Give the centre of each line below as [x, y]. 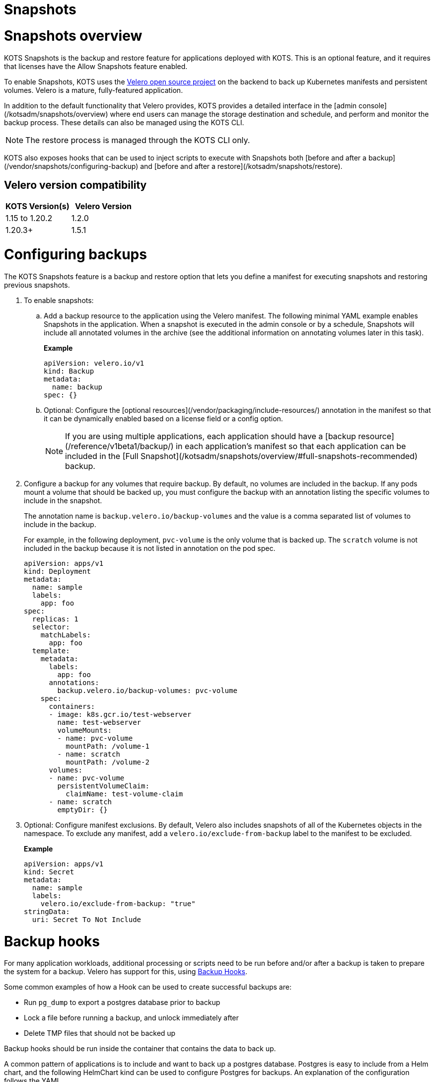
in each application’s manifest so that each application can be [291, 446]
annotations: [74, 682]
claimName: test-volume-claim [124, 794]
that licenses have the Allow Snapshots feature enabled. [96, 66]
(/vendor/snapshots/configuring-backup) [71, 166]
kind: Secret [49, 872]
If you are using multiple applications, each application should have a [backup [211, 436]
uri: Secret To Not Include [87, 919]
